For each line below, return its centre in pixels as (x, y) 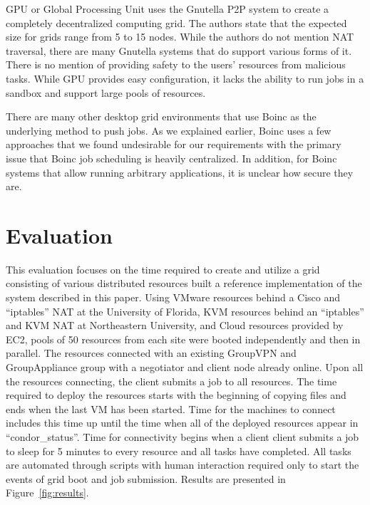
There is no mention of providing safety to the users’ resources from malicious (176, 64)
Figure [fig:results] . (47, 493)
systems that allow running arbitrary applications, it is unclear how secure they (180, 172)
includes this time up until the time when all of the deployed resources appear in (182, 423)
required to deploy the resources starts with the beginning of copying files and (176, 395)
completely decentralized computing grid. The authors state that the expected (176, 22)
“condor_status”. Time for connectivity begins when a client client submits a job (183, 436)
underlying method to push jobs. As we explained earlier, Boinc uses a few (169, 130)
